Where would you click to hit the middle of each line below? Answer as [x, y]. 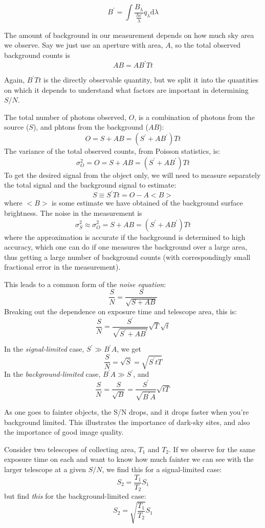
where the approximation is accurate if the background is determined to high [125, 237]
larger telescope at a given [45, 469]
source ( [17, 127]
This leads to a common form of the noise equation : [85, 284]
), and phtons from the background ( [91, 127]
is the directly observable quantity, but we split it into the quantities [151, 80]
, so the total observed [206, 45]
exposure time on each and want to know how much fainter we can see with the [129, 459]
